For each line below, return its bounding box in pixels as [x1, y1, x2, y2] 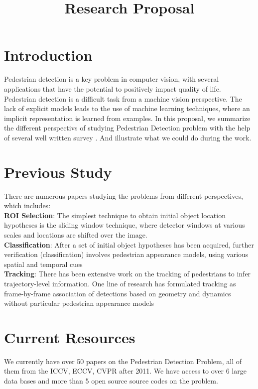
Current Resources [4, 327, 135, 347]
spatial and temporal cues [4, 259, 83, 269]
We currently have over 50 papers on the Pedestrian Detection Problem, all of [4, 356, 242, 366]
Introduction [4, 45, 93, 65]
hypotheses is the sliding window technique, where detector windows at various [4, 220, 245, 230]
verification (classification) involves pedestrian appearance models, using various [4, 249, 249, 259]
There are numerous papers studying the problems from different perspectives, [4, 190, 243, 201]
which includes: [4, 200, 51, 211]
